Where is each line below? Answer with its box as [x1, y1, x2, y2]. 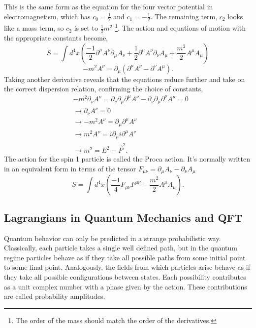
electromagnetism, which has [4, 11, 91, 21]
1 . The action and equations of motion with [115, 21, 246, 33]
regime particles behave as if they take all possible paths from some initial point [4, 252, 246, 262]
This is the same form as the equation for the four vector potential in [4, 1, 213, 11]
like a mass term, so [4, 23, 64, 33]
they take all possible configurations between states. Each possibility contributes [4, 272, 246, 282]
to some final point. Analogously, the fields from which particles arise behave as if [4, 262, 250, 272]
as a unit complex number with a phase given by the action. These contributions [4, 281, 247, 291]
